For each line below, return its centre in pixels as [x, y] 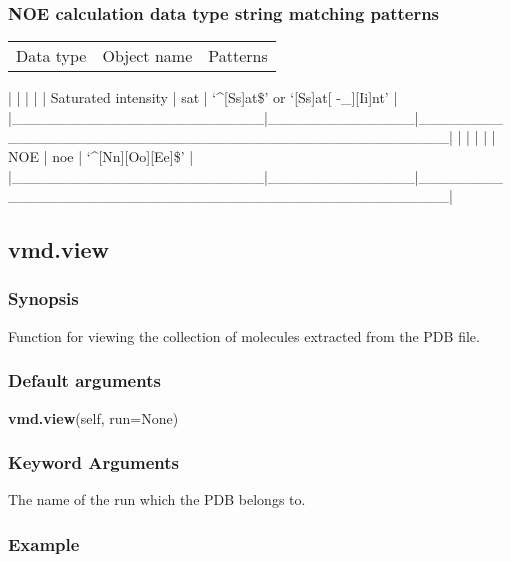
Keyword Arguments [94, 462]
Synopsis [43, 298]
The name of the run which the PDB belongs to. [157, 499]
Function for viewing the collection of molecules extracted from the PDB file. [244, 335]
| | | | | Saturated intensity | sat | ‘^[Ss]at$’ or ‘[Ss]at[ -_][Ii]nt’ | [203, 97]
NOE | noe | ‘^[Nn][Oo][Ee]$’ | [101, 156]
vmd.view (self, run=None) [93, 417]
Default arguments [84, 380]
